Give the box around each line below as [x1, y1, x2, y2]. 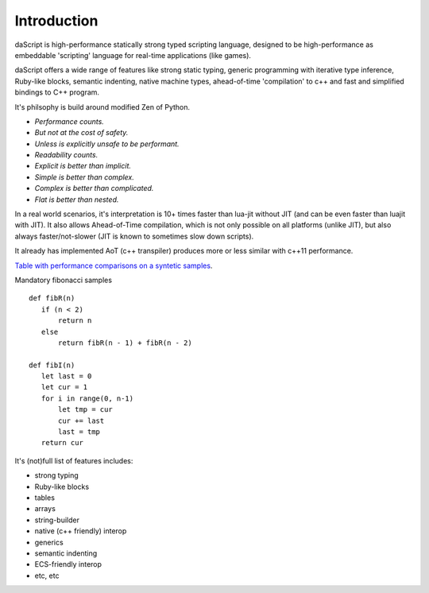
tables [34, 493, 56, 502]
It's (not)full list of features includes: [14, 455, 133, 465]
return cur [41, 438, 83, 448]
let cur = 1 [41, 382, 88, 392]
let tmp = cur [58, 405, 113, 414]
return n [58, 316, 92, 325]
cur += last [58, 416, 105, 425]
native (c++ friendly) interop [34, 526, 127, 536]
